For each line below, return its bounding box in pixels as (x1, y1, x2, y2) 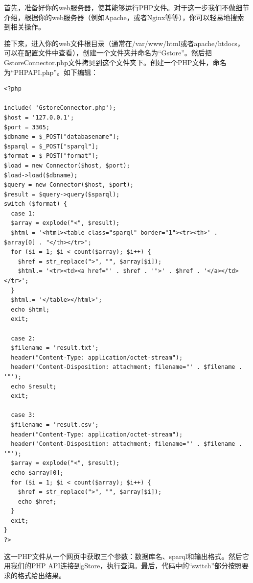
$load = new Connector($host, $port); (4, 162, 130, 169)
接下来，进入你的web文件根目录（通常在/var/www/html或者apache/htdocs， (4, 38, 244, 48)
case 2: (11, 335, 36, 342)
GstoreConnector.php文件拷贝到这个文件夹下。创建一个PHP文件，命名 (4, 57, 227, 67)
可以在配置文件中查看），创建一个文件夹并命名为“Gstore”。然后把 (4, 48, 212, 58)
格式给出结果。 (17, 570, 66, 580)
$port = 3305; (4, 123, 50, 131)
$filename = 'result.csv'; (11, 421, 99, 428)
